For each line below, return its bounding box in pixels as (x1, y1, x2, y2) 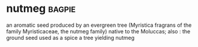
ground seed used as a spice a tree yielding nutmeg (6, 34, 135, 41)
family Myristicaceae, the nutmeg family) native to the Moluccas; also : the (6, 27, 191, 35)
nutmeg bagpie (6, 2, 76, 15)
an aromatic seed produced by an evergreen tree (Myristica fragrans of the (6, 21, 192, 29)
